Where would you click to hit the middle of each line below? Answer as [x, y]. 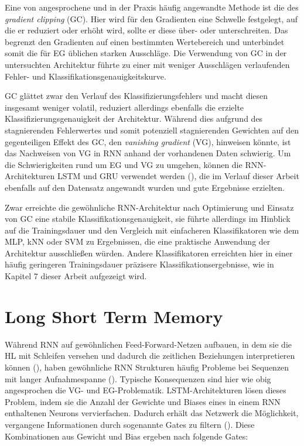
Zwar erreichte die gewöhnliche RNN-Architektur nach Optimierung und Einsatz [149, 207]
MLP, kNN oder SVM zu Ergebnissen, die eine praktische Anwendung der [138, 241]
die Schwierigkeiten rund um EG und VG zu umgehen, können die [124, 164]
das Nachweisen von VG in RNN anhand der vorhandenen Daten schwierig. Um [148, 153]
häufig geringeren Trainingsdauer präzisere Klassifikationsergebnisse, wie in [139, 264]
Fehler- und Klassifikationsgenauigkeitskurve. [86, 76]
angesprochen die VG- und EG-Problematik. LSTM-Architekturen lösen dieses [146, 390]
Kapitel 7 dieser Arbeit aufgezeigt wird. [76, 276]
